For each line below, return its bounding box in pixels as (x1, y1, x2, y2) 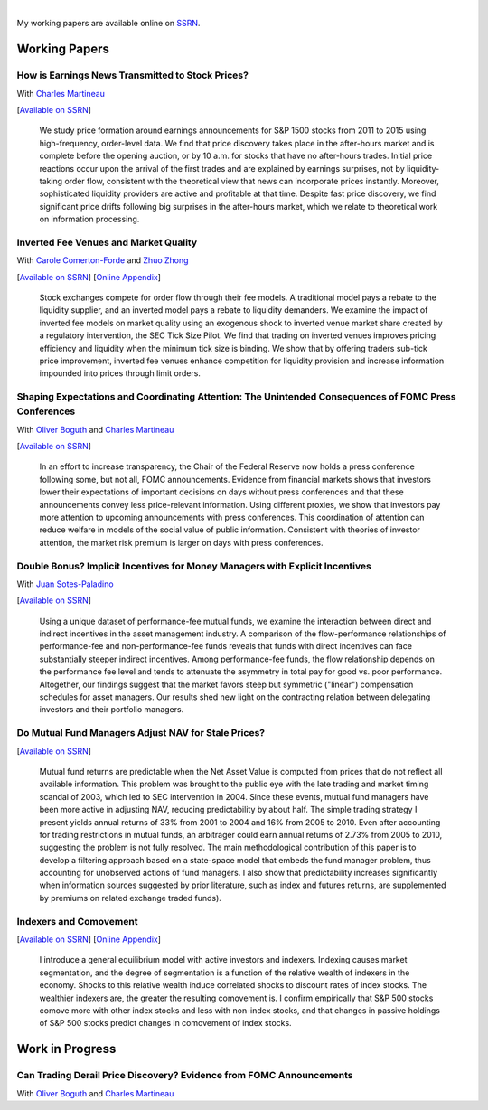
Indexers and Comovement (16, 915, 138, 927)
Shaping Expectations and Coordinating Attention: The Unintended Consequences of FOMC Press (16, 390, 456, 403)
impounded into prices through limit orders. (39, 368, 201, 379)
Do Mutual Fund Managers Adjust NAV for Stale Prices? (16, 727, 266, 739)
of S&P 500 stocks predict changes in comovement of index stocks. (39, 1018, 293, 1029)
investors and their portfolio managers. (39, 704, 184, 715)
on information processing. (39, 213, 140, 225)
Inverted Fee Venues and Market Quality (16, 236, 198, 249)
